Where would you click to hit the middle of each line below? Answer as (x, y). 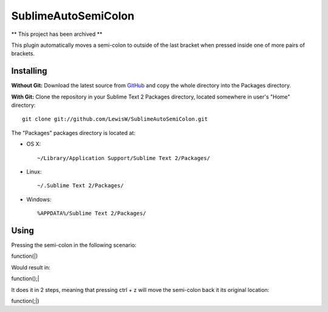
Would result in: (31, 267)
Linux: (34, 172)
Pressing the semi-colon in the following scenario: (74, 245)
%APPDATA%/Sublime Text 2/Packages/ (92, 213)
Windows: (39, 199)
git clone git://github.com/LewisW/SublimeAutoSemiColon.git (115, 119)
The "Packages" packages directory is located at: (73, 133)
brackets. (23, 54)
